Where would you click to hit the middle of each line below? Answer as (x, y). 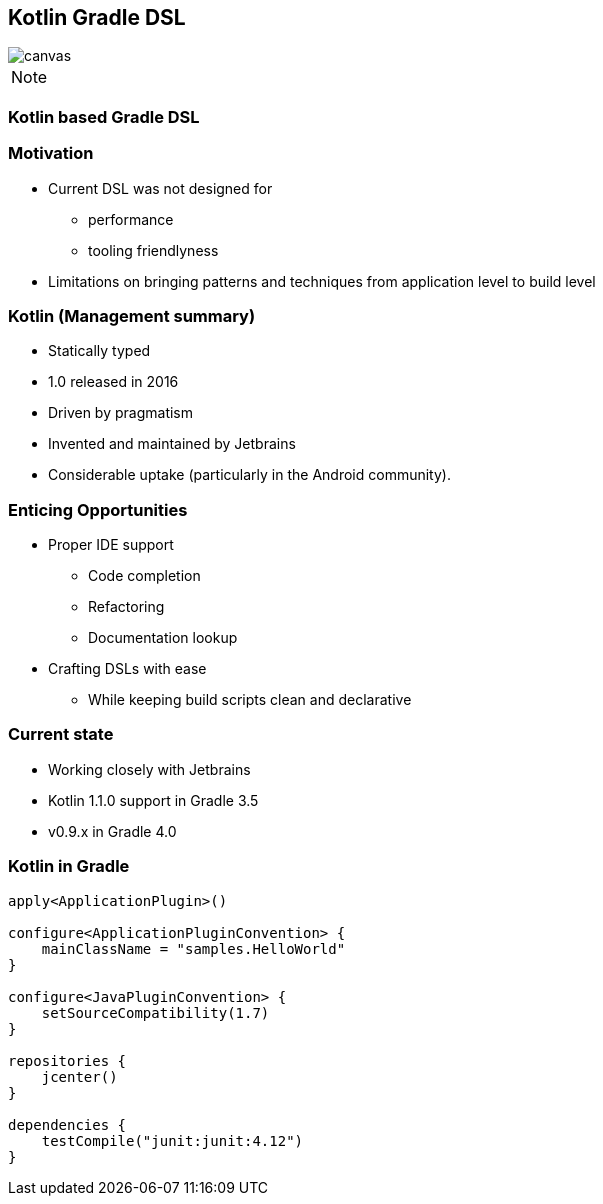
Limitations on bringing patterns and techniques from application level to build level (322, 281)
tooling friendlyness (153, 250)
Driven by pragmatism (121, 413)
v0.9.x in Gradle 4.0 (112, 831)
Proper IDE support (111, 545)
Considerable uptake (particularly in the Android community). (249, 475)
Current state (61, 734)
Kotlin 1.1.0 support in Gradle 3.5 (153, 800)
